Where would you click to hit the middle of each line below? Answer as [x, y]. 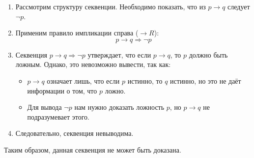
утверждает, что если [119, 54]
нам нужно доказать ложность [119, 107]
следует [239, 6]
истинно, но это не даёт [206, 80]
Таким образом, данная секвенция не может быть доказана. [93, 149]
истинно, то [145, 80]
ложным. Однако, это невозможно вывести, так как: [93, 64]
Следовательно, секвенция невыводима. [74, 133]
